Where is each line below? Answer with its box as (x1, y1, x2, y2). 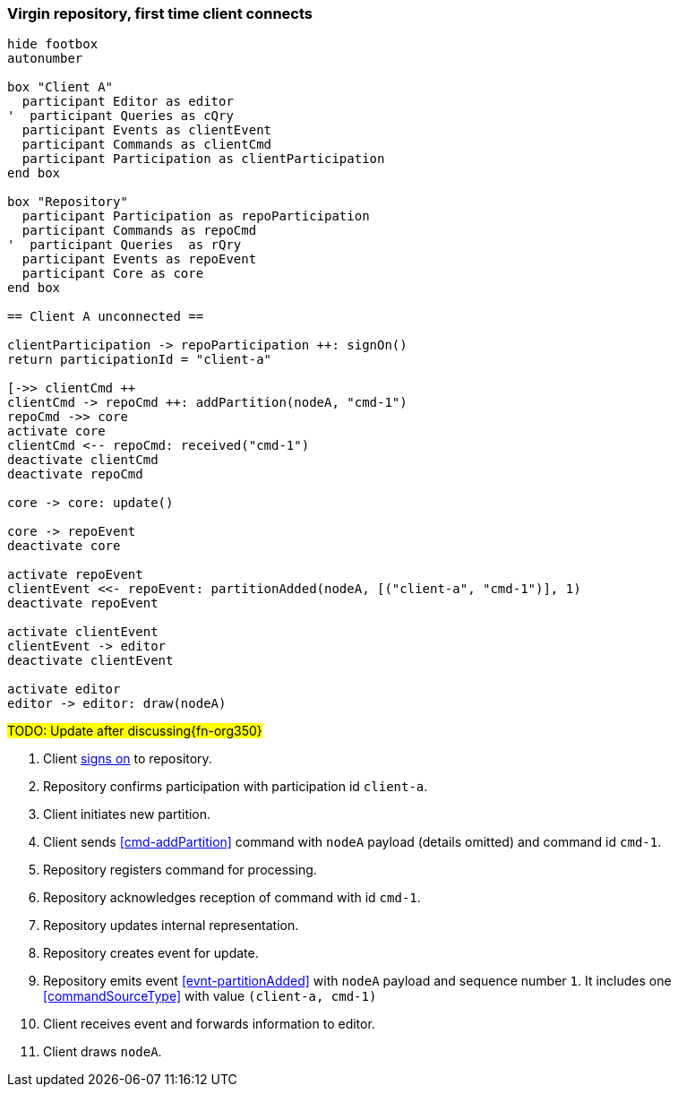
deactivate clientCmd (7, 452, 159, 468)
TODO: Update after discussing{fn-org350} (7, 723, 262, 739)
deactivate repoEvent (7, 596, 159, 611)
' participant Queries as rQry (7, 237, 242, 253)
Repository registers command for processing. (43, 862, 317, 878)
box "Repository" (7, 194, 128, 210)
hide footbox (7, 37, 99, 52)
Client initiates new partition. (43, 806, 211, 823)
